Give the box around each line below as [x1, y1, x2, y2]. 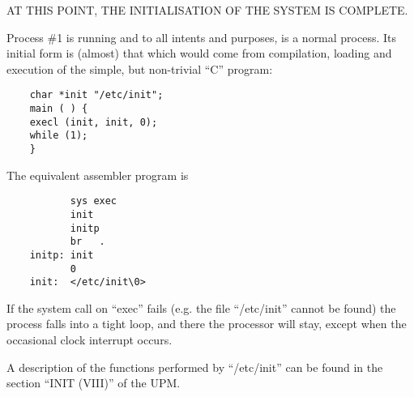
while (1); [29, 130, 88, 142]
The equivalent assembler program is [6, 166, 189, 183]
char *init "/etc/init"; [29, 89, 164, 101]
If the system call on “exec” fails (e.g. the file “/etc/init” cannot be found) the [6, 299, 396, 316]
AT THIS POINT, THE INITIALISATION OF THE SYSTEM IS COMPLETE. [6, 2, 408, 18]
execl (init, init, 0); [29, 116, 158, 128]
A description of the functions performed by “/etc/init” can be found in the [6, 358, 383, 375]
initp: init [29, 249, 94, 261]
